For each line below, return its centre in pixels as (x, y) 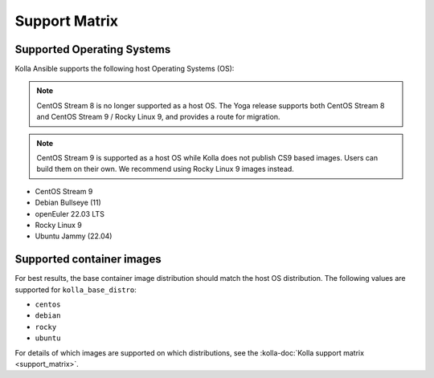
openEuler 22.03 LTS (70, 213)
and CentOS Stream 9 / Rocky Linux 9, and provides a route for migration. (158, 117)
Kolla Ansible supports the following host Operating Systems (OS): (125, 69)
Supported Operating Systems (93, 49)
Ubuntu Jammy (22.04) (74, 236)
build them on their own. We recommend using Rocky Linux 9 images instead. (166, 169)
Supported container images (88, 260)
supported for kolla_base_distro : (76, 290)
